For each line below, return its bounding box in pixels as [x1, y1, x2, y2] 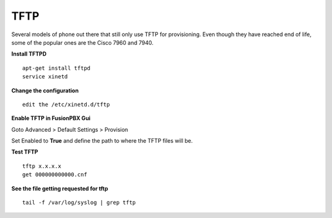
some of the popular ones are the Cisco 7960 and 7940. [11, 39, 154, 46]
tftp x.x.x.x [22, 162, 61, 170]
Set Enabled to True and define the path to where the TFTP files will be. [11, 137, 193, 145]
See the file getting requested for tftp [11, 184, 108, 192]
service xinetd [22, 73, 68, 80]
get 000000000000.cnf [22, 171, 87, 178]
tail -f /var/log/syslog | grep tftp [22, 199, 136, 206]
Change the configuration [11, 86, 79, 94]
